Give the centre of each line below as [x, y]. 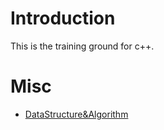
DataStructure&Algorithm [76, 114]
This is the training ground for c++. [82, 46]
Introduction [63, 18]
